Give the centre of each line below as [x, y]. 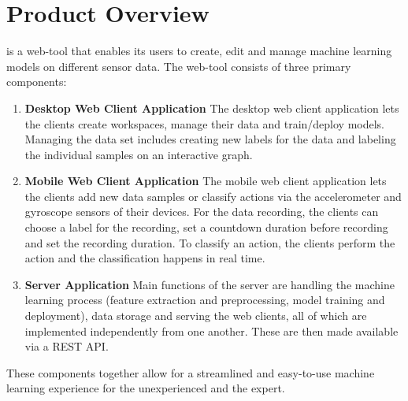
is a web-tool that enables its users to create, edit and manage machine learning [199, 51]
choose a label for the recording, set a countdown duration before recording [206, 227]
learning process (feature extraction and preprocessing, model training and [205, 300]
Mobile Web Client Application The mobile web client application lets [206, 181]
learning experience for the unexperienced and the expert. [146, 388]
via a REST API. [67, 346]
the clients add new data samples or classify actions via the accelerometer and [213, 196]
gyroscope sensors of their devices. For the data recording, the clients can [202, 212]
